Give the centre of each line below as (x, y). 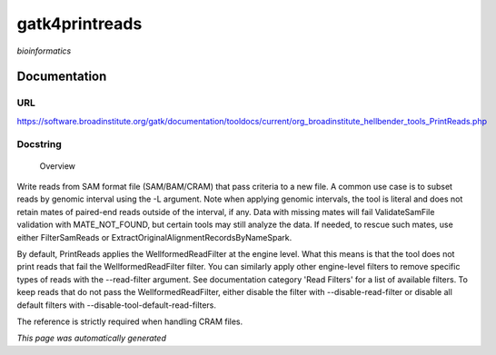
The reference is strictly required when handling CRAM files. (130, 321)
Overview (58, 166)
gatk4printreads (79, 24)
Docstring (40, 144)
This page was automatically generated (92, 338)
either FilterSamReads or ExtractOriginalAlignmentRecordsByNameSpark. (154, 237)
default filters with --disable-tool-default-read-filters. (117, 305)
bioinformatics (44, 51)
